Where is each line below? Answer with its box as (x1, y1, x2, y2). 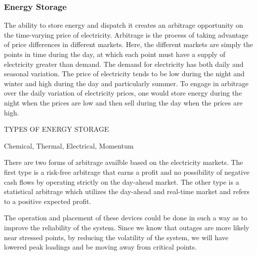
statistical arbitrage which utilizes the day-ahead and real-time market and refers (4, 186, 250, 197)
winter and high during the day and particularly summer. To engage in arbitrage (4, 78, 249, 88)
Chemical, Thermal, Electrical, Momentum (4, 140, 134, 151)
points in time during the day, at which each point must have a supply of (4, 49, 225, 59)
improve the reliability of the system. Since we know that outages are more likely (4, 222, 250, 232)
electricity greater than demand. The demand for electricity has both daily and (4, 58, 244, 69)
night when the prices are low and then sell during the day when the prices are (4, 97, 243, 107)
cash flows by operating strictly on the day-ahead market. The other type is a (4, 176, 239, 187)
